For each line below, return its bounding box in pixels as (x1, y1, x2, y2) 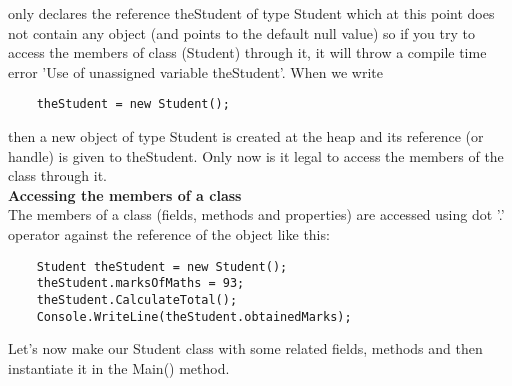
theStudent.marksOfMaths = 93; (36, 276, 245, 291)
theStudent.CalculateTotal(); (36, 292, 238, 307)
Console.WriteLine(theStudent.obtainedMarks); (36, 309, 352, 324)
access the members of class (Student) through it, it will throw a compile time (8, 42, 487, 63)
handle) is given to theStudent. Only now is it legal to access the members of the (8, 145, 504, 166)
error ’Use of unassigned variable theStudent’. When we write (8, 61, 383, 82)
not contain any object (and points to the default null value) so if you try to (8, 22, 475, 43)
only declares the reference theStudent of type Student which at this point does (8, 3, 495, 23)
